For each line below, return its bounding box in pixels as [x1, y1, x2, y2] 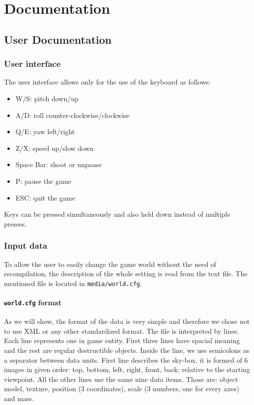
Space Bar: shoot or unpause [15, 159, 102, 170]
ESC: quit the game [15, 192, 75, 202]
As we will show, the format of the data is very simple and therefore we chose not [4, 316, 250, 326]
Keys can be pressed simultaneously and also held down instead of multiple [4, 209, 230, 219]
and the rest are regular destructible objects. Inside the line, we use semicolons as [4, 345, 250, 355]
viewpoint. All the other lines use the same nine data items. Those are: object [4, 374, 238, 384]
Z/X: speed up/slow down [15, 143, 94, 153]
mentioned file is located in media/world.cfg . [4, 278, 142, 288]
